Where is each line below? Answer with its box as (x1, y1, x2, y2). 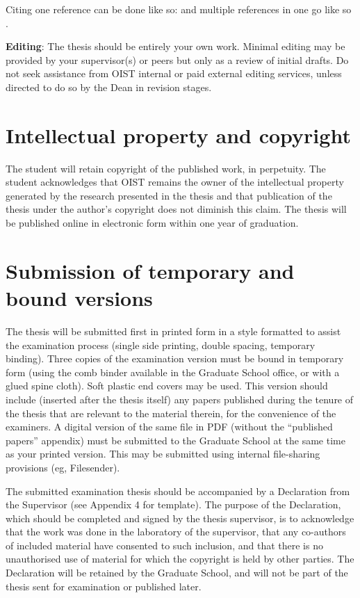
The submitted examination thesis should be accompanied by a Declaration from (6, 483, 350, 498)
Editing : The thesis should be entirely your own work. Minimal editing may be (6, 39, 345, 54)
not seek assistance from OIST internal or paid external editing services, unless (6, 66, 342, 81)
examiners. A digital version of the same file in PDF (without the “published (6, 419, 333, 434)
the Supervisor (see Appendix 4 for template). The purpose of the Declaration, (6, 497, 341, 512)
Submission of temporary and (6, 256, 295, 284)
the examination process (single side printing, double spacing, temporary (6, 337, 316, 352)
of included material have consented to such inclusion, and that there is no (6, 538, 323, 552)
